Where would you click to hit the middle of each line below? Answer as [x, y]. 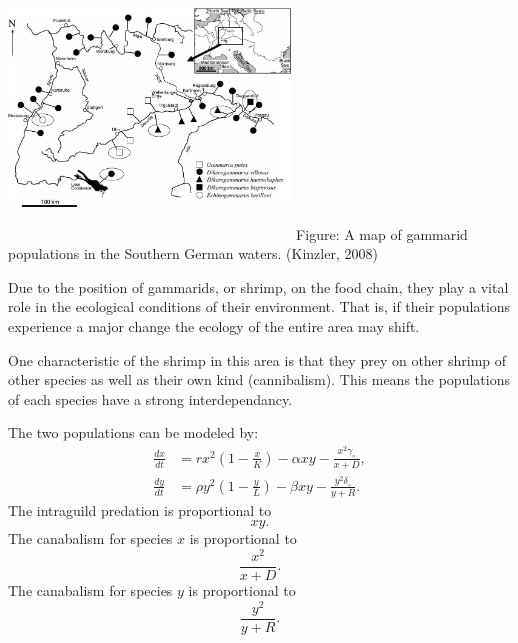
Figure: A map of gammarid [382, 233]
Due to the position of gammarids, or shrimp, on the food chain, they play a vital [258, 286]
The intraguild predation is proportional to [140, 509]
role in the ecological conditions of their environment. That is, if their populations [259, 306]
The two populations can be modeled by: [133, 432]
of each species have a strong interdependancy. [150, 398]
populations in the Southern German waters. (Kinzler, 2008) [193, 253]
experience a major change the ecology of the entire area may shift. [214, 325]
